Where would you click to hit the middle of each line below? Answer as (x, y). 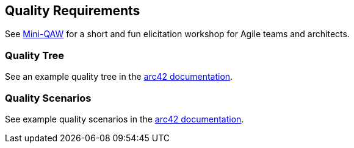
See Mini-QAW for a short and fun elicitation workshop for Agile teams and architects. (177, 34)
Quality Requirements (73, 11)
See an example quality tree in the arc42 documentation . (119, 77)
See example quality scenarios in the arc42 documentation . (125, 119)
